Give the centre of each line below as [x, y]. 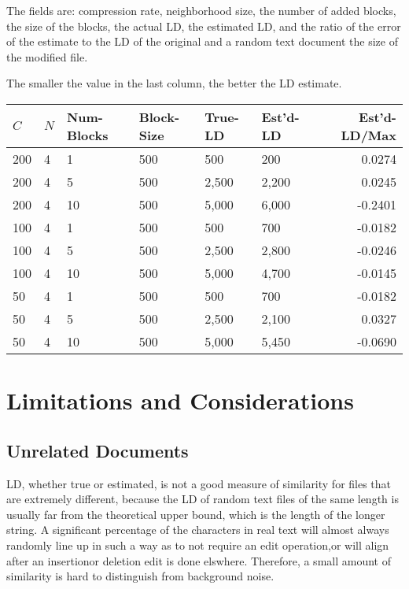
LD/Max [368, 135]
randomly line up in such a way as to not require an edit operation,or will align [198, 545]
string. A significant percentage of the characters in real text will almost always [198, 530]
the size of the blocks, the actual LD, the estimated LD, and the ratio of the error [204, 26]
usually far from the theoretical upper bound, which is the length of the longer [196, 514]
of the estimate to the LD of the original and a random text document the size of [202, 41]
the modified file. [47, 56]
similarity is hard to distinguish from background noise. [140, 576]
